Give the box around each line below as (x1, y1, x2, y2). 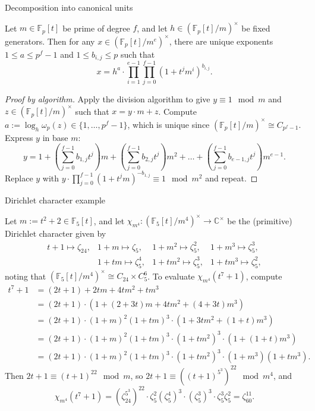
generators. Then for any (5, 34, 95, 47)
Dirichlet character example (5, 194, 106, 206)
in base (42, 131, 68, 143)
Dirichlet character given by (5, 227, 106, 240)
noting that (5, 269, 46, 282)
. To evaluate (147, 269, 195, 282)
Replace (5, 171, 33, 184)
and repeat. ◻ (205, 171, 258, 184)
